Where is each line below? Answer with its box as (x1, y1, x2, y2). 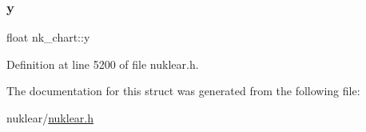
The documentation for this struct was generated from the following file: (6, 82, 360, 99)
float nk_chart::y (6, 29, 90, 46)
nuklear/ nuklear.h (6, 110, 94, 126)
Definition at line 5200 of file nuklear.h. (6, 55, 199, 72)
